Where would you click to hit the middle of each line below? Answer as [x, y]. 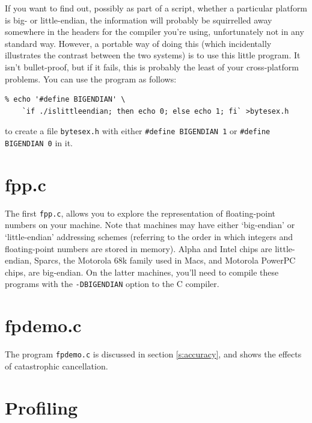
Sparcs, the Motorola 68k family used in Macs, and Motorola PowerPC [165, 260]
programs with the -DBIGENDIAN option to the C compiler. [112, 284]
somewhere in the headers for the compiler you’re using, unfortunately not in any [154, 32]
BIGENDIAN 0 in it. [39, 143]
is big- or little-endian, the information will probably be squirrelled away [139, 20]
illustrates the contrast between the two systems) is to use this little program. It [153, 55]
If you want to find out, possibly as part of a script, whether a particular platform [156, 8]
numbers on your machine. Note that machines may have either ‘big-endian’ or [150, 225]
